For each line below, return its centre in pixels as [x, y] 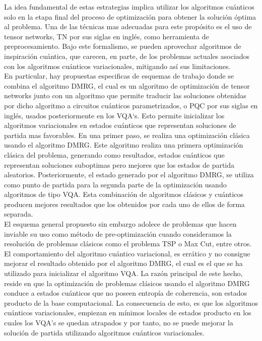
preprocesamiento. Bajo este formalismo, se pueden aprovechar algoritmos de [123, 46]
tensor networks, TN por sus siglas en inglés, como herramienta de [107, 36]
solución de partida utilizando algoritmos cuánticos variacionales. [104, 332]
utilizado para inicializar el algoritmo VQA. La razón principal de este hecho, [123, 273]
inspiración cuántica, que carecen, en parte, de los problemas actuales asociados [127, 56]
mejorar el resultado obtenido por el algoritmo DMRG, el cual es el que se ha [123, 263]
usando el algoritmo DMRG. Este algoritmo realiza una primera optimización [124, 145]
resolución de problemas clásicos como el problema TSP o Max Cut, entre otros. [128, 244]
